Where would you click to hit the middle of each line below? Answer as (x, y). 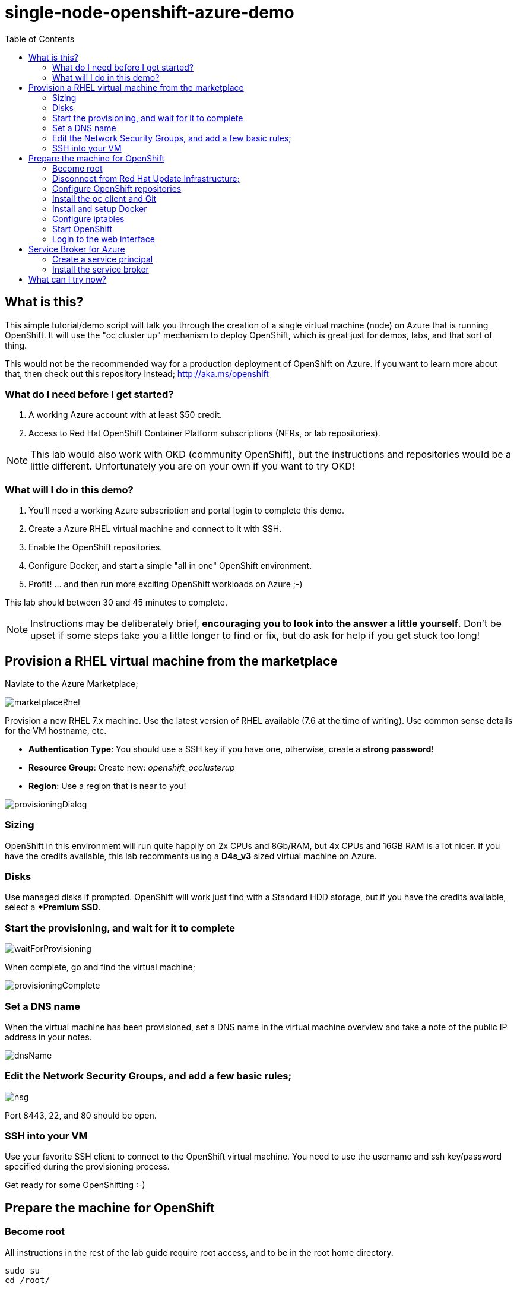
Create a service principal (103, 259)
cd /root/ (27, 1280)
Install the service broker (101, 269)
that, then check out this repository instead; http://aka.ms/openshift (137, 373)
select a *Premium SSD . (53, 907)
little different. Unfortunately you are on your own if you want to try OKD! (193, 466)
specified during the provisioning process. (87, 1167)
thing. (16, 345)
